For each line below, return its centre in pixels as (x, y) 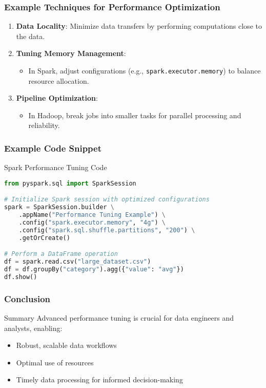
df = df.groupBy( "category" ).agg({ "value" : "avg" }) (94, 270)
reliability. (44, 125)
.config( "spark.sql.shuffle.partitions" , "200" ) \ (107, 230)
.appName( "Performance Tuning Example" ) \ (92, 215)
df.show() (21, 277)
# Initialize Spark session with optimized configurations (107, 200)
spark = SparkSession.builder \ (59, 207)
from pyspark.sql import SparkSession (70, 183)
